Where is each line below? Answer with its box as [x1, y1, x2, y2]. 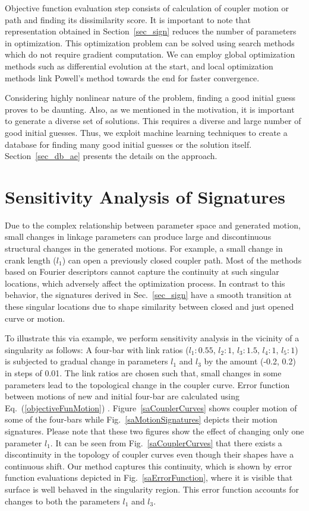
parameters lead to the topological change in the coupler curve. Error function [5, 378, 290, 391]
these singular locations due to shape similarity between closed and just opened [5, 300, 294, 312]
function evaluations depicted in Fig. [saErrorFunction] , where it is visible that [5, 471, 293, 484]
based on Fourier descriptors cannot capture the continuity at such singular [5, 265, 279, 278]
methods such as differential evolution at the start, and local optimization [5, 59, 273, 72]
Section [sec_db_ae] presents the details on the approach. [5, 150, 217, 162]
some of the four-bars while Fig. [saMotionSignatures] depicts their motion [5, 413, 278, 426]
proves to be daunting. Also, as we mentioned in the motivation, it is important [5, 103, 295, 115]
